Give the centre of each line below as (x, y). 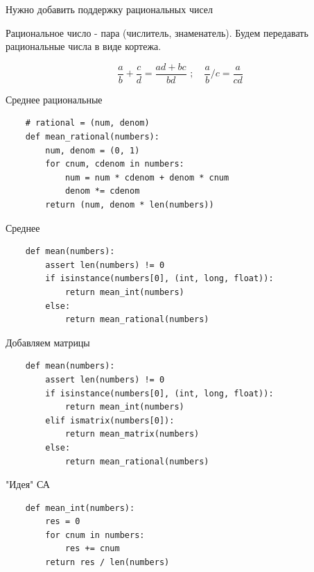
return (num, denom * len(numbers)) (130, 205)
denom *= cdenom (102, 191)
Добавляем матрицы (48, 342)
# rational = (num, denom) (87, 123)
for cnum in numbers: (95, 535)
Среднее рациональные (54, 99)
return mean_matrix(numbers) (132, 434)
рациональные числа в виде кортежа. (84, 46)
